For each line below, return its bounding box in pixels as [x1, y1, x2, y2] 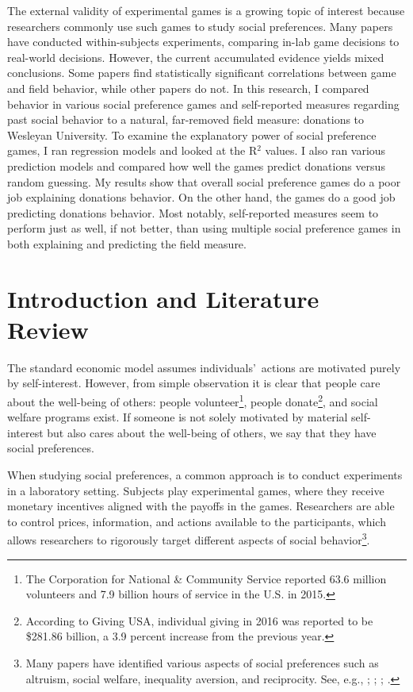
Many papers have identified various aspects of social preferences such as [25, 655, 379, 671]
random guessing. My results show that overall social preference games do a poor [7, 173, 401, 190]
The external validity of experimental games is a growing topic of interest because [7, 2, 405, 18]
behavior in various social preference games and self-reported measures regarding [7, 95, 400, 112]
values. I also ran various [265, 142, 386, 159]
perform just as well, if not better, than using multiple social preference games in [7, 220, 401, 236]
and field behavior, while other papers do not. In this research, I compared [7, 79, 369, 96]
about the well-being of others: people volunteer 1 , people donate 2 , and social [7, 391, 378, 409]
